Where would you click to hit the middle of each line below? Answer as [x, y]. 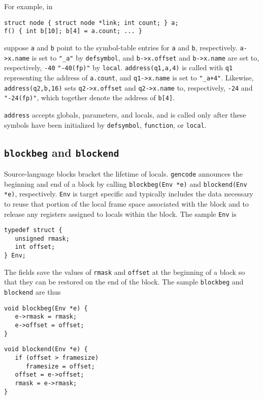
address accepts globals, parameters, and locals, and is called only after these [125, 114]
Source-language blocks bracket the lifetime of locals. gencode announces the [124, 173]
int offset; [35, 247]
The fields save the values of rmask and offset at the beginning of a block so [125, 272]
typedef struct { [33, 230]
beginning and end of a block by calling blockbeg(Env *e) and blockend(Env [126, 183]
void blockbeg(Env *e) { [46, 308]
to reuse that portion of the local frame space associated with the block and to [126, 203]
